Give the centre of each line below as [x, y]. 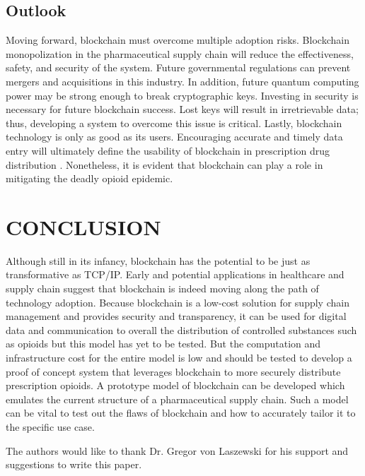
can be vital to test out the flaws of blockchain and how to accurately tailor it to [181, 413]
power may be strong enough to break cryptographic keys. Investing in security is [182, 95]
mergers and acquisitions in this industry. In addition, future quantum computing [182, 81]
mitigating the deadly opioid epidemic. [89, 178]
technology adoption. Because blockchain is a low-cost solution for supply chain [178, 302]
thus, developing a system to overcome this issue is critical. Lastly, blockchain [174, 123]
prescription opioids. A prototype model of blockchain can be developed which [175, 385]
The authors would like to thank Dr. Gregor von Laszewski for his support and [177, 450]
